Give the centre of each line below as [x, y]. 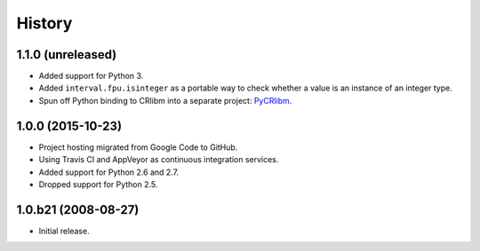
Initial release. [64, 231]
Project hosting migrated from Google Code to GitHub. [138, 147]
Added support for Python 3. [91, 76]
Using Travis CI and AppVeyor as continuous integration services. [159, 160]
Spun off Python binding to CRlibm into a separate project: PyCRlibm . [165, 100]
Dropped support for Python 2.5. [98, 184]
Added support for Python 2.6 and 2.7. [109, 172]
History [44, 23]
